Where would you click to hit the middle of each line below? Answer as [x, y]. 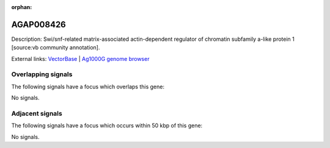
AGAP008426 [39, 24]
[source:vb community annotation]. [56, 48]
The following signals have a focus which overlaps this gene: [88, 86]
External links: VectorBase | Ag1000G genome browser [80, 58]
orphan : [22, 7]
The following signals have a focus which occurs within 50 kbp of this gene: [107, 125]
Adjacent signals [37, 113]
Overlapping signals [42, 74]
